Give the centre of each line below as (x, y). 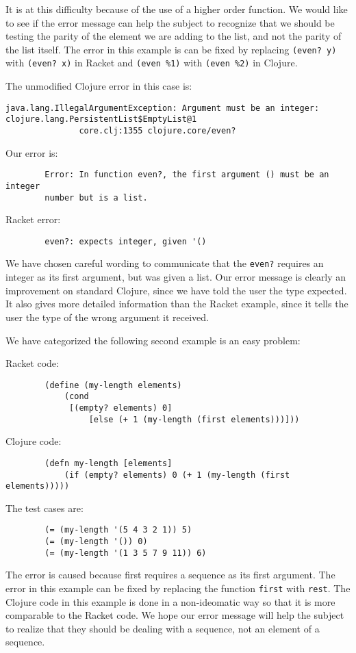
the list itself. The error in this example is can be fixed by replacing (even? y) (171, 49)
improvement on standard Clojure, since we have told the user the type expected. (176, 290)
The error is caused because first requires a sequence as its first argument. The (170, 575)
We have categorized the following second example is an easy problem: (153, 340)
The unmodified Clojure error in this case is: (99, 86)
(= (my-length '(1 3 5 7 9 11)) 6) (126, 553)
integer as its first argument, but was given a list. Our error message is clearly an (176, 277)
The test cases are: (44, 508)
